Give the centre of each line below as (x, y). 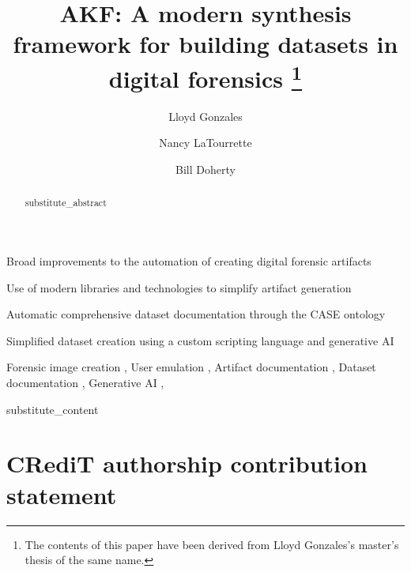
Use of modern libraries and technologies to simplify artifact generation (179, 287)
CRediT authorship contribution (187, 463)
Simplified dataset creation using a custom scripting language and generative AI (200, 340)
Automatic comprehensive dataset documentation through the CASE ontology (196, 314)
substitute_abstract (66, 203)
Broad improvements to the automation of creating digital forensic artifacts (189, 261)
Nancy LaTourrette (205, 143)
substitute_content (53, 409)
